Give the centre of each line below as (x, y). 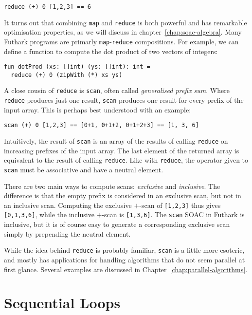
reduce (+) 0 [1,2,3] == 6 (47, 7)
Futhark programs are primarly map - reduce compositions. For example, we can (121, 41)
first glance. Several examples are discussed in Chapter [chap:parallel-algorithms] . (126, 269)
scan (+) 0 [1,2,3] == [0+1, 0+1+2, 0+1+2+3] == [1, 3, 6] (101, 125)
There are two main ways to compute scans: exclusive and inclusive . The (112, 186)
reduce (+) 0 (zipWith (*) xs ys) (67, 75)
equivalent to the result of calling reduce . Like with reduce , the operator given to (126, 160)
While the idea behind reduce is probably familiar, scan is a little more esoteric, (124, 250)
